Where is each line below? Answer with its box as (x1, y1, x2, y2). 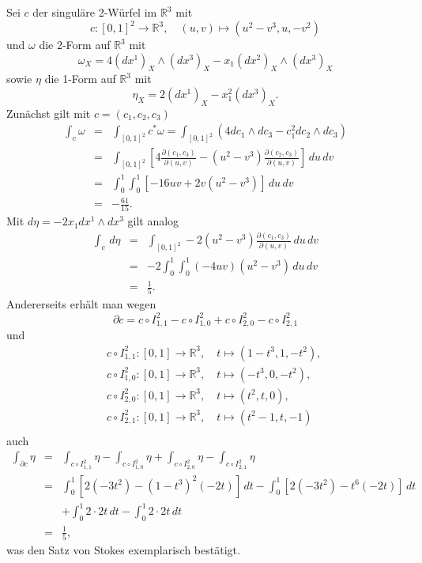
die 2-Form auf (39, 36, 111, 53)
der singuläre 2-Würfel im (32, 4, 157, 20)
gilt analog (127, 213, 179, 229)
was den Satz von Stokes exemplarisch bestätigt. (6, 541, 240, 557)
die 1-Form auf (44, 70, 116, 87)
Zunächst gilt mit (6, 104, 91, 121)
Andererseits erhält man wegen (6, 296, 156, 312)
